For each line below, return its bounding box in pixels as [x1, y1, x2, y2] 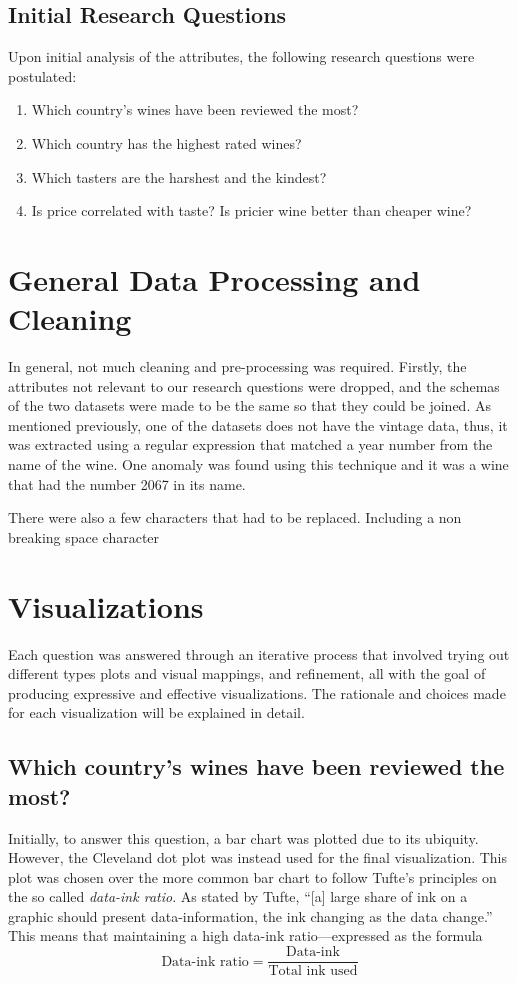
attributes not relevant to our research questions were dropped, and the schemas [8, 375, 500, 396]
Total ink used [268, 964, 358, 979]
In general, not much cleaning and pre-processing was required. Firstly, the [8, 356, 467, 377]
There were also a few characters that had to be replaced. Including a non [8, 507, 462, 528]
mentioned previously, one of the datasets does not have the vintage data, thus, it [8, 414, 508, 435]
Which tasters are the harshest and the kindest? [31, 166, 327, 187]
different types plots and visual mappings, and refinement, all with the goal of [8, 663, 486, 684]
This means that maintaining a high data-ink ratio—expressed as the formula [8, 925, 483, 946]
